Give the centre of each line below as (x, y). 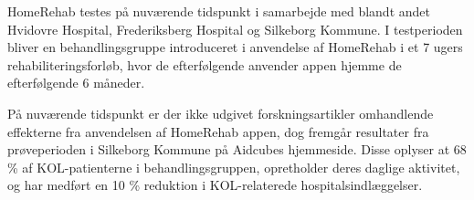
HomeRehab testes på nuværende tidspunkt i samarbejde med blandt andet (219, 11)
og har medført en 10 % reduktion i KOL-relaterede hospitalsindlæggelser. (215, 185)
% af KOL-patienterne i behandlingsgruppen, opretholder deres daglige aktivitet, (234, 167)
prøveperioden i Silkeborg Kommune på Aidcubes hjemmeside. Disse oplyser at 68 (237, 149)
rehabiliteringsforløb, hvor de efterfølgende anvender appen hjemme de (205, 64)
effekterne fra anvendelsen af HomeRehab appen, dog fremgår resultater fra (218, 131)
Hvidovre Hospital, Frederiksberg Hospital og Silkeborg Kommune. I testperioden (235, 29)
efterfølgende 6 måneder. (76, 83)
